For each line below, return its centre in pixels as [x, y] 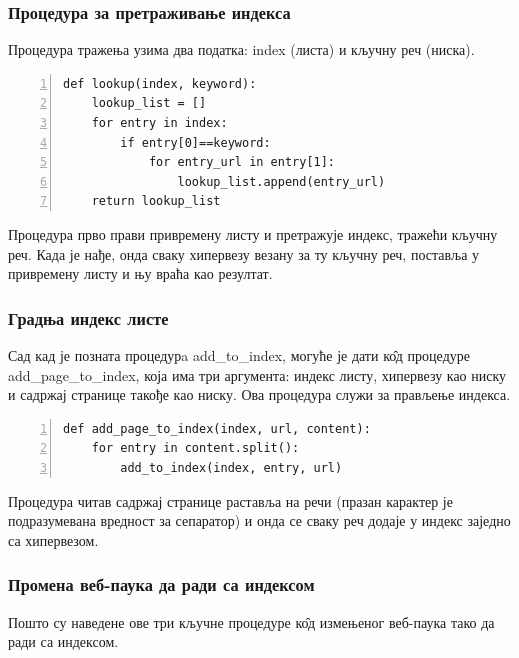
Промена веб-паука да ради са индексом [161, 584]
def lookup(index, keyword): [160, 83]
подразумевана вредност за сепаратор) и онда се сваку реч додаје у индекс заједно [259, 520]
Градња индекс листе [88, 317]
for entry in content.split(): [195, 448]
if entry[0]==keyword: [195, 142]
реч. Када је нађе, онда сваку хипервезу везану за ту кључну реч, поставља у [244, 253]
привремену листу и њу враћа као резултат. [140, 273]
